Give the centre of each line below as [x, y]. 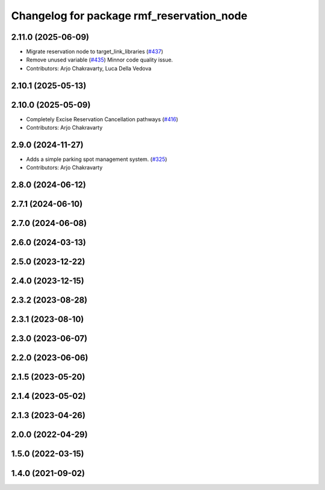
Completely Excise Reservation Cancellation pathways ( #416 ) [102, 119]
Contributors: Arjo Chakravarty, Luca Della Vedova [89, 68]
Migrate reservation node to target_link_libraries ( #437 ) [95, 52]
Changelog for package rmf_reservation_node [129, 16]
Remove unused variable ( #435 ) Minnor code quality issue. [100, 60]
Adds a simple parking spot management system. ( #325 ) [97, 159]
